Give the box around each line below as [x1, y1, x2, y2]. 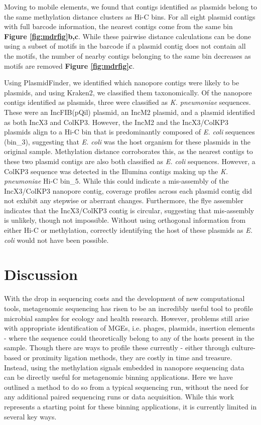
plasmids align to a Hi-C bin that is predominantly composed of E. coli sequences [4, 126, 255, 137]
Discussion [4, 264, 78, 285]
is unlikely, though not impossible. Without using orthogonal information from [4, 215, 246, 225]
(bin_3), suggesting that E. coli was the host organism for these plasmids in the [4, 136, 250, 147]
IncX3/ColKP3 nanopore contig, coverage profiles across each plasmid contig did [4, 185, 252, 196]
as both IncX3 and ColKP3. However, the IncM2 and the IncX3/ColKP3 [4, 116, 228, 127]
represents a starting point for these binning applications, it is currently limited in [4, 401, 257, 411]
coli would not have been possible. [4, 234, 109, 245]
